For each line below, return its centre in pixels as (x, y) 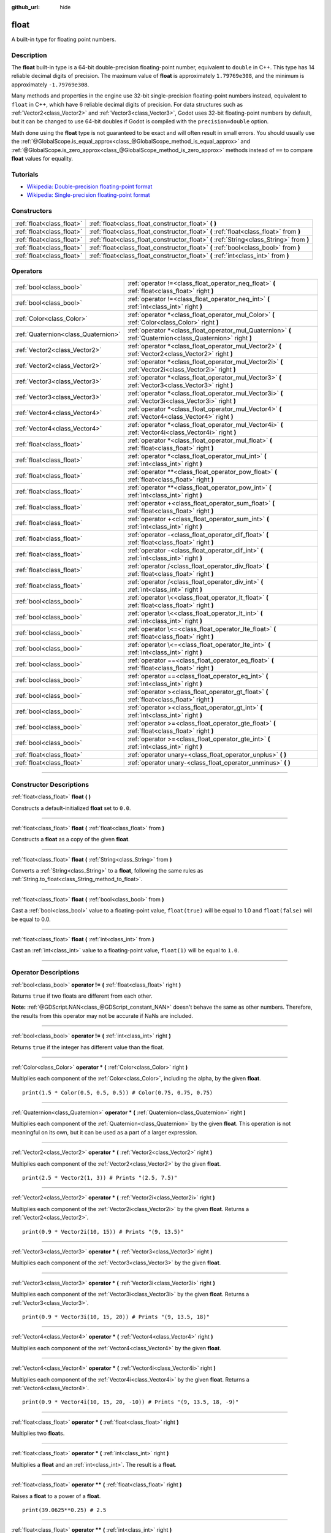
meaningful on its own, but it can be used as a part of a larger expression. (105, 1132)
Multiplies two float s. (38, 1433)
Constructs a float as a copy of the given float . (70, 839)
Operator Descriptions (45, 973)
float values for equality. (42, 158)
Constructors (32, 211)
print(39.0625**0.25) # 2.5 (64, 1510)
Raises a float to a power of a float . (56, 1496)
